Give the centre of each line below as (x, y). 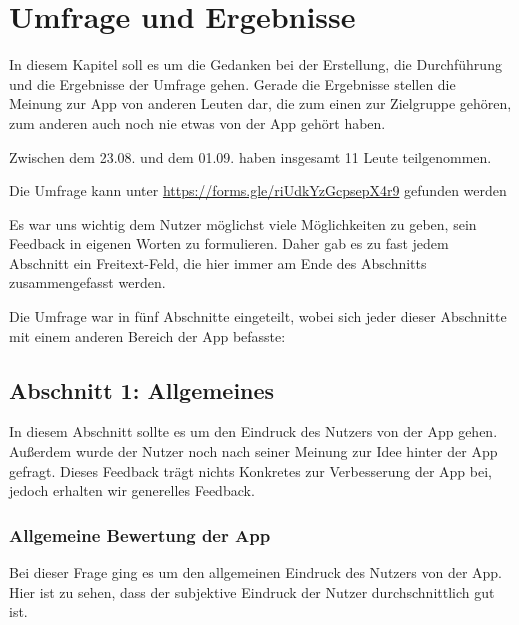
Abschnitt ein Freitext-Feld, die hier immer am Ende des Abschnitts (218, 262)
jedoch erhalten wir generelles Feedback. (132, 490)
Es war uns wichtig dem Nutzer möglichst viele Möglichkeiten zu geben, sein (243, 223)
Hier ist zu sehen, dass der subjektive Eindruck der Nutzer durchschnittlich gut (252, 591)
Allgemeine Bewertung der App (140, 534)
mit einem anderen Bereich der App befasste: (147, 335)
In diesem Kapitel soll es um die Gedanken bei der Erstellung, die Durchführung (255, 64)
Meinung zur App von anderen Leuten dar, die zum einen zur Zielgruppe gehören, (260, 103)
